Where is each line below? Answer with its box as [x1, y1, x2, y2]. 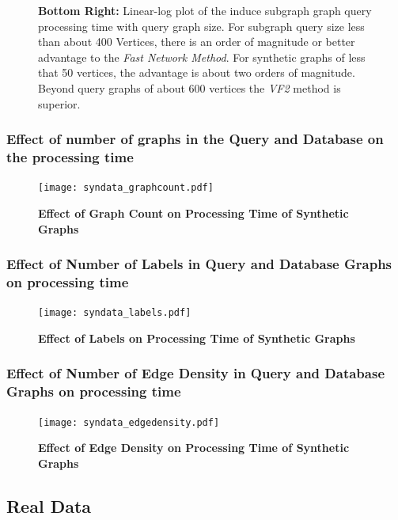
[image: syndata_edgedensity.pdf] [38, 416, 220, 428]
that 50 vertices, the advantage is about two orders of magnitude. [38, 64, 355, 81]
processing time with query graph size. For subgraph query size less [38, 17, 365, 34]
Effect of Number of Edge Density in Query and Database [6, 363, 385, 383]
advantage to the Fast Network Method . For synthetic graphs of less [38, 48, 366, 65]
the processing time [6, 147, 134, 166]
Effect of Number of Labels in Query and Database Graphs [6, 254, 392, 274]
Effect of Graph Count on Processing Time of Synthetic [38, 204, 349, 221]
